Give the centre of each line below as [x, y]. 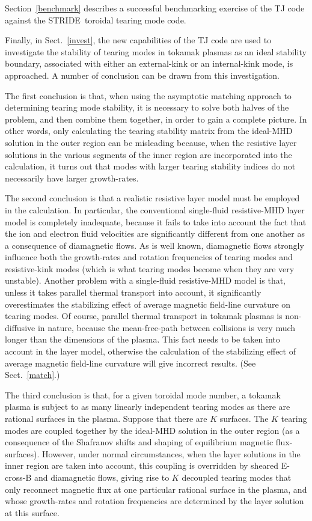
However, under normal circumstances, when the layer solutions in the [171, 453]
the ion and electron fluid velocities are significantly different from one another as [155, 233]
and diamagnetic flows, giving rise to [102, 477]
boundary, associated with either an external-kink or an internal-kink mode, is [149, 63]
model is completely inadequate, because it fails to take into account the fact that [156, 221]
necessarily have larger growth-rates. [72, 178]
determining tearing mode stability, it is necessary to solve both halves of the [147, 107]
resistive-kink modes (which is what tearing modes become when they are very [150, 268]
